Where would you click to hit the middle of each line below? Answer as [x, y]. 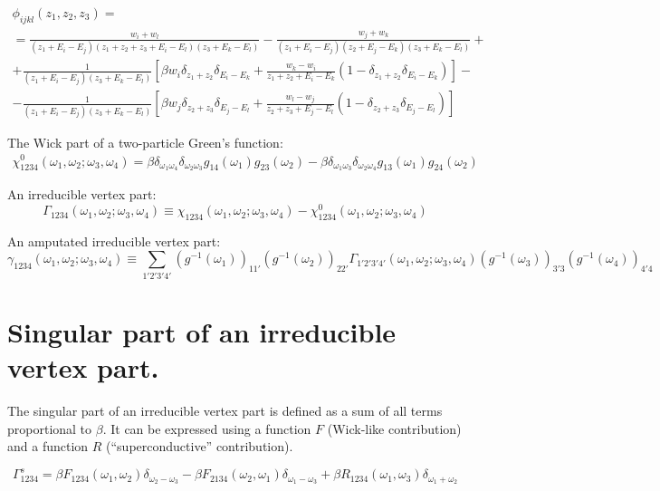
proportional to [50, 428]
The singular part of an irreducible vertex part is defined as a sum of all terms [225, 411]
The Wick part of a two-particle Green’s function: [145, 142]
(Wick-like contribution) [394, 428]
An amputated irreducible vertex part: [114, 241]
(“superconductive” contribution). [200, 446]
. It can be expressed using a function [207, 428]
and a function [48, 446]
